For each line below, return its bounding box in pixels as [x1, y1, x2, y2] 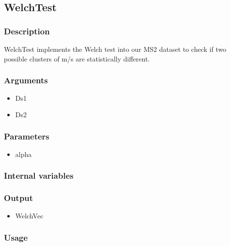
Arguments [4, 74, 48, 86]
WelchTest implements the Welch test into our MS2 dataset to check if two [4, 44, 227, 54]
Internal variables [4, 169, 74, 182]
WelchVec [15, 211, 44, 221]
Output [4, 192, 33, 204]
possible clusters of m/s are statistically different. [4, 53, 150, 63]
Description [4, 25, 50, 37]
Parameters [4, 130, 49, 142]
